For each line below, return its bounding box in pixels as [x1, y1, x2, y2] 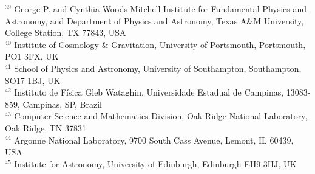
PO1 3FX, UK [5, 50, 59, 63]
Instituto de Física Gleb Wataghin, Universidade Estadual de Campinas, [14, 86, 284, 99]
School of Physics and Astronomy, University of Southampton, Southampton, [14, 61, 302, 74]
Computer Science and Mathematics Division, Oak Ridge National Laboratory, [14, 110, 308, 122]
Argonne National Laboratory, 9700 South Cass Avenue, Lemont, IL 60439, [14, 133, 294, 146]
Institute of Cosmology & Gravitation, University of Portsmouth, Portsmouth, [14, 38, 306, 50]
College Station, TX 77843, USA [5, 26, 126, 39]
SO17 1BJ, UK [5, 74, 61, 86]
